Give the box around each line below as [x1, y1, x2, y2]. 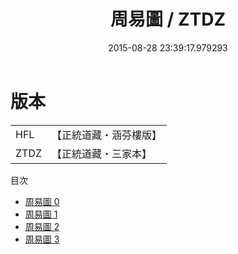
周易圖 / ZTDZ [109, 8, 227, 31]
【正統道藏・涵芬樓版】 [51, 128, 163, 142]
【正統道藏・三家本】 [51, 146, 153, 160]
